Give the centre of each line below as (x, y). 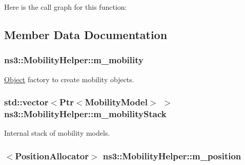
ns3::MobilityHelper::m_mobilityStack (85, 114)
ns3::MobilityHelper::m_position (172, 155)
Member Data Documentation (86, 34)
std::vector (26, 102)
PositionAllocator (52, 155)
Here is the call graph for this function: (66, 7)
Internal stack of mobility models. (57, 133)
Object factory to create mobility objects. (69, 79)
